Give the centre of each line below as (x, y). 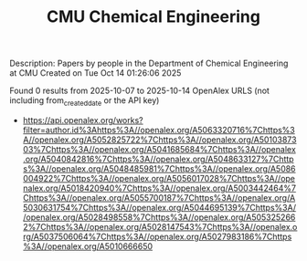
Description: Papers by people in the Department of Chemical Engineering (149, 63)
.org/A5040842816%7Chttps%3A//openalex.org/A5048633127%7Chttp (158, 159)
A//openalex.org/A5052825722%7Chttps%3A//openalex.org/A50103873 (159, 140)
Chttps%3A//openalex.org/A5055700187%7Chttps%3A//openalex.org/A (159, 197)
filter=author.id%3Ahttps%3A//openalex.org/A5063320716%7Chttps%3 (159, 130)
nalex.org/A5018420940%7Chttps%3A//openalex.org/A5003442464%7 (159, 188)
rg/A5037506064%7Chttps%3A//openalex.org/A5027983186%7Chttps (157, 236)
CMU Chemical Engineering (153, 17)
